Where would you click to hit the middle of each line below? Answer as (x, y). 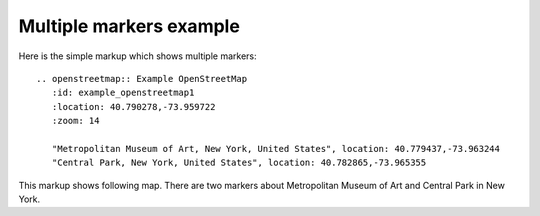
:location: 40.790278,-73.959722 (133, 106)
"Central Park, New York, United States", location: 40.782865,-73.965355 (239, 163)
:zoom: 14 (75, 121)
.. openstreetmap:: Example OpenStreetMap (142, 78)
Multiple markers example (129, 26)
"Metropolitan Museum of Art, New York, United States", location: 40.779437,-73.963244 (275, 148)
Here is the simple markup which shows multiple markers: (137, 56)
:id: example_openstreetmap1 (123, 93)
